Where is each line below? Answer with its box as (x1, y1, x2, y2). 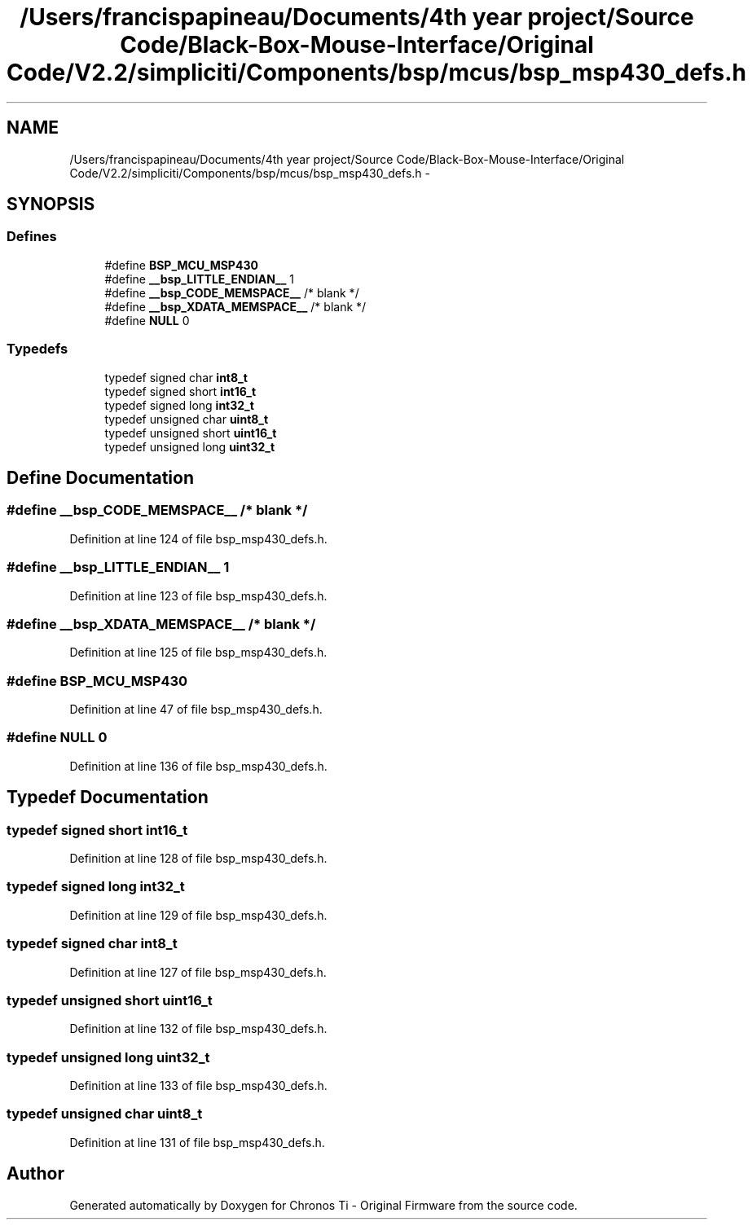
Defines (7, 228, 57, 245)
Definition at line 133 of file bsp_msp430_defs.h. (69, 1079, 328, 1092)
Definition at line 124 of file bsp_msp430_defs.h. (69, 531, 328, 546)
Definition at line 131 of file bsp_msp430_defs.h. (69, 1135, 325, 1149)
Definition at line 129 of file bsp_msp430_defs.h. (69, 907, 328, 922)
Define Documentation (7, 467, 194, 488)
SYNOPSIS (7, 194, 95, 215)
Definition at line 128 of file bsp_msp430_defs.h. (69, 851, 328, 865)
